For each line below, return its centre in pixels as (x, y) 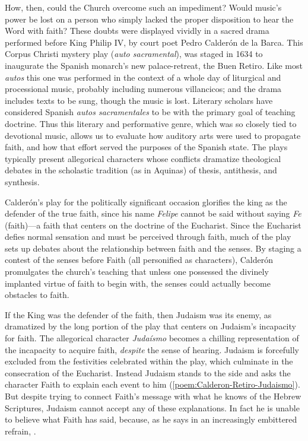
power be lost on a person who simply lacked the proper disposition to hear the (149, 19)
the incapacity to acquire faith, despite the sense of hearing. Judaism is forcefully (152, 349)
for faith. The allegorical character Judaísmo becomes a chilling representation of (152, 338)
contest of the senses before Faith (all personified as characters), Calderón (139, 260)
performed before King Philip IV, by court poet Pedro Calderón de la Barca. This (154, 42)
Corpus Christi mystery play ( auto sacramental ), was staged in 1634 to (134, 54)
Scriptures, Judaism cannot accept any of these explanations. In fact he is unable (152, 407)
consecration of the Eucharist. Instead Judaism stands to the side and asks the (148, 372)
